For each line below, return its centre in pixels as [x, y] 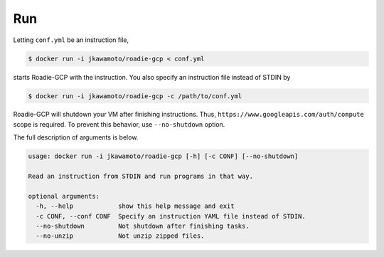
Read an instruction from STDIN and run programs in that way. [141, 177]
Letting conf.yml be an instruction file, [71, 40]
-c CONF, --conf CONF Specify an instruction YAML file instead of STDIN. [171, 216]
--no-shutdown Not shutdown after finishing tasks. [143, 226]
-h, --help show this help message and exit [135, 206]
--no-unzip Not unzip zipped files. [120, 236]
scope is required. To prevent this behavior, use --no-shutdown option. [119, 124]
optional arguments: [64, 196]
